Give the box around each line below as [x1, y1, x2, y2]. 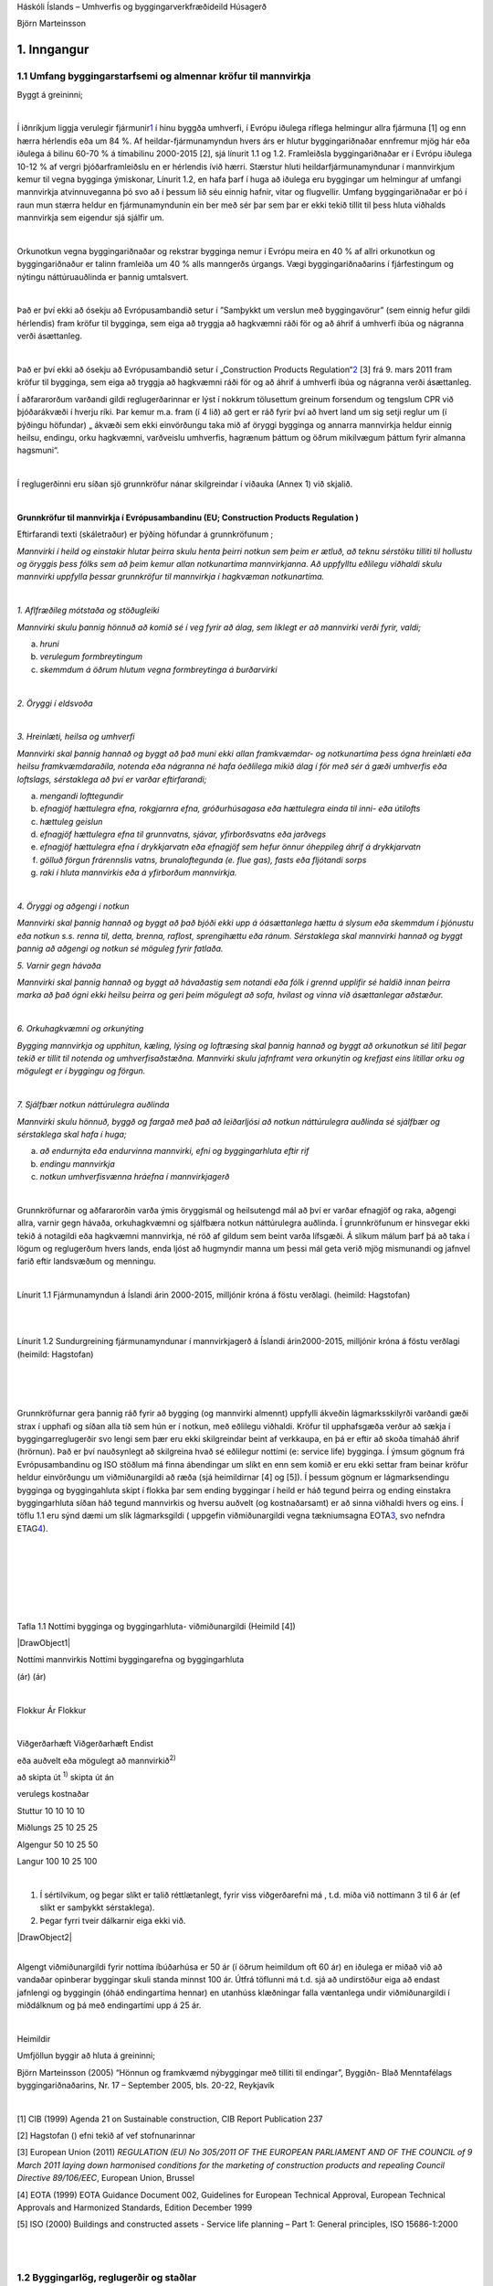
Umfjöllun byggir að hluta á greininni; [16, 2050, 155, 2061]
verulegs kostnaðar [16, 1789, 90, 1800]
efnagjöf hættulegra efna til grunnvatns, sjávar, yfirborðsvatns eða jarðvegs [39, 828, 327, 840]
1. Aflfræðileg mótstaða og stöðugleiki [16, 604, 160, 616]
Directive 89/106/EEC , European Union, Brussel [16, 2173, 195, 2184]
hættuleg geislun [39, 816, 103, 827]
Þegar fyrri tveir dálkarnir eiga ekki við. [39, 1915, 186, 1926]
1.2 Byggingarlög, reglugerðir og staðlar [16, 2270, 197, 2283]
